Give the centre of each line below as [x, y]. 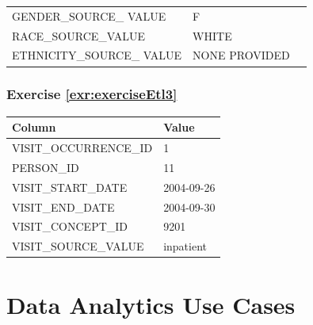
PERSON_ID [46, 167]
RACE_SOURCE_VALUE [79, 35]
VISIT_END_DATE [63, 206]
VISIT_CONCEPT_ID [70, 226]
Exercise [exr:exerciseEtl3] [92, 94]
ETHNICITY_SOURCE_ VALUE [97, 55]
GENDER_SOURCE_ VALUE [89, 15]
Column [34, 127]
